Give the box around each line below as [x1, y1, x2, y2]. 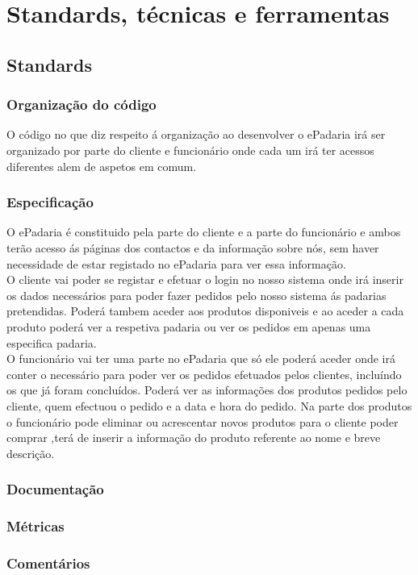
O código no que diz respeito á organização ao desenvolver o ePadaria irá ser [6, 126, 386, 143]
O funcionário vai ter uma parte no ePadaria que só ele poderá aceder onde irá [6, 350, 395, 367]
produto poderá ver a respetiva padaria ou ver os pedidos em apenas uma [6, 318, 371, 335]
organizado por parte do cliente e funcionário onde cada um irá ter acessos [6, 141, 374, 158]
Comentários [6, 552, 90, 573]
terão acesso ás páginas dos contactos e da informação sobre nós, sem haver [6, 239, 379, 256]
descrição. [6, 444, 55, 461]
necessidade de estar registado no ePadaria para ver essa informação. [6, 255, 346, 272]
